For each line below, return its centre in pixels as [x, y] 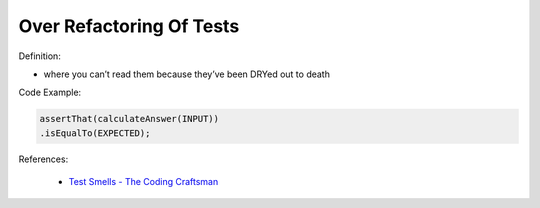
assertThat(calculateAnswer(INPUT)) [129, 119]
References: [43, 159]
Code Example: [50, 92]
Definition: [40, 56]
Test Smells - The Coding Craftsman [143, 182]
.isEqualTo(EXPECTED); [95, 133]
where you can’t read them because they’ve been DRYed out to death [186, 74]
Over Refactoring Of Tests [129, 26]
